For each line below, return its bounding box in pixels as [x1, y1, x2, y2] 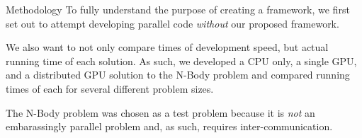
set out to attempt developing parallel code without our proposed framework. [6, 16, 339, 30]
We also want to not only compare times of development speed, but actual [6, 40, 329, 54]
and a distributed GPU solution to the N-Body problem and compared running [6, 67, 350, 82]
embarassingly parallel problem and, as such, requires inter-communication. [6, 119, 333, 134]
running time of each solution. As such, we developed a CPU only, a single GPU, [6, 53, 357, 68]
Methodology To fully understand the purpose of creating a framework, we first [6, 2, 350, 16]
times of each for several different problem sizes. [6, 81, 214, 96]
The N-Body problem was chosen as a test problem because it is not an [6, 105, 315, 120]
